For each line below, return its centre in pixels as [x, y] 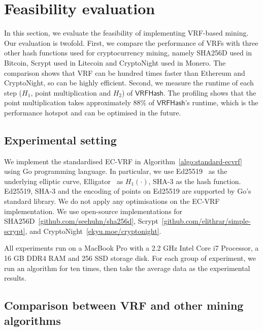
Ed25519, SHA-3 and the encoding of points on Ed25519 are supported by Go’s [128, 191]
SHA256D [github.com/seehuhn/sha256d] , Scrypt [81, 221]
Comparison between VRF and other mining [124, 305]
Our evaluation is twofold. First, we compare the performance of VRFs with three [131, 42]
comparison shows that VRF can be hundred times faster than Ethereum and [125, 72]
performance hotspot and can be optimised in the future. [93, 112]
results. [15, 278]
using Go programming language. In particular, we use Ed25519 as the [116, 171]
